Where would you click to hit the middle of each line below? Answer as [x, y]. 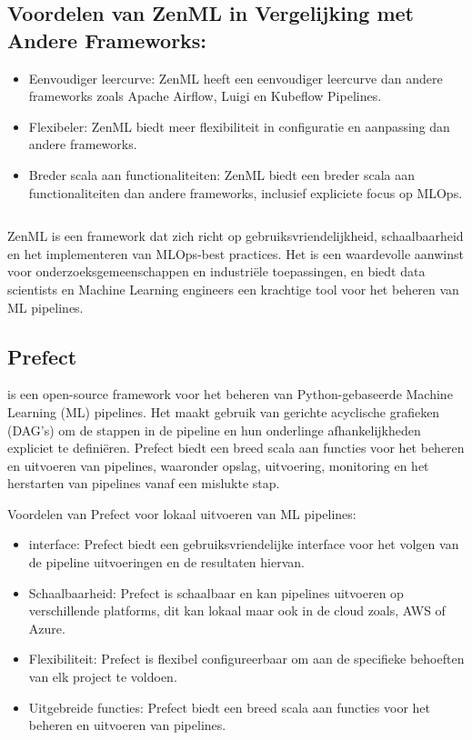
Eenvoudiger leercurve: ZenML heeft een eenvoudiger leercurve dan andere [236, 78]
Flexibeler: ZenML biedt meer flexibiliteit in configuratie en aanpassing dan [239, 126]
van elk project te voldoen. [103, 677]
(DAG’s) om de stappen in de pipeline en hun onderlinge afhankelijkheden [214, 430]
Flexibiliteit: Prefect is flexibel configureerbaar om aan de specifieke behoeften [246, 659]
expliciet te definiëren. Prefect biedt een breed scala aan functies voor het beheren [236, 448]
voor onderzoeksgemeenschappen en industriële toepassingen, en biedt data [216, 271]
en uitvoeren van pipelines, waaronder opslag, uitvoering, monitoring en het [218, 465]
